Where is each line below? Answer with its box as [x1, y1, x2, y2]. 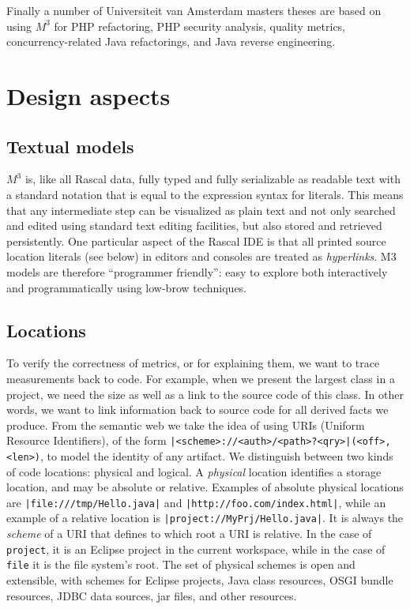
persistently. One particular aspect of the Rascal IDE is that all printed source [6, 232, 386, 249]
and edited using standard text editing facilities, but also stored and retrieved [6, 217, 382, 234]
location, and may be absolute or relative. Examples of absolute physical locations [6, 479, 404, 495]
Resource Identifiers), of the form [6, 432, 167, 449]
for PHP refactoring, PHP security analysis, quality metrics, [54, 17, 346, 34]
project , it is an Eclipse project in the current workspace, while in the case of [6, 540, 386, 557]
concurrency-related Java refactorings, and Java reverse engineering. [6, 33, 336, 50]
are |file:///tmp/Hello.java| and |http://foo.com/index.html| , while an [6, 494, 386, 510]
